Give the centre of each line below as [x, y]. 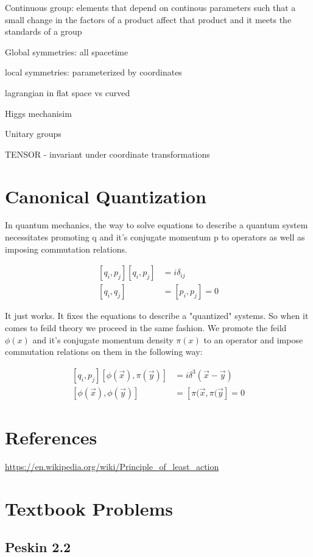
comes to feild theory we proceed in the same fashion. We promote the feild [146, 327]
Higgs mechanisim [38, 113]
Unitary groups [33, 134]
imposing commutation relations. [66, 249]
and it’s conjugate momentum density [103, 339]
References [51, 437]
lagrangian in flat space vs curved [68, 92]
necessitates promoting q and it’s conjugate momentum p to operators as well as [155, 237]
